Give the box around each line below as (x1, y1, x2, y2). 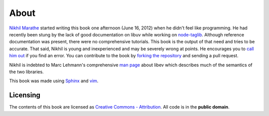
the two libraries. (9, 69, 44, 75)
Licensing (9, 91, 41, 100)
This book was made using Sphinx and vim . (9, 78, 99, 84)
